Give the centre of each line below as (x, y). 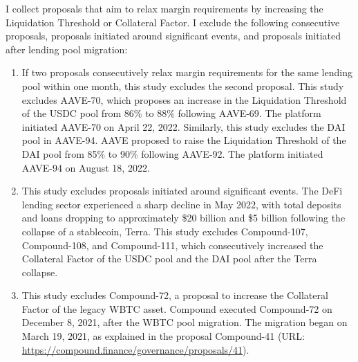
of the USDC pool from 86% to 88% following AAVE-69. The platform (171, 113)
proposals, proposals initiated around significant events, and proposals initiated (173, 36)
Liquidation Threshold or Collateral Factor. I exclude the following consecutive (173, 22)
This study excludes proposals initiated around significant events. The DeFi (182, 191)
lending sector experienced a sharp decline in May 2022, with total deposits (181, 204)
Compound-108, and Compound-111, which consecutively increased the (172, 245)
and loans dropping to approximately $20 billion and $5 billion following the (183, 218)
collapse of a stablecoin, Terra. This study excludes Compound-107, (165, 231)
